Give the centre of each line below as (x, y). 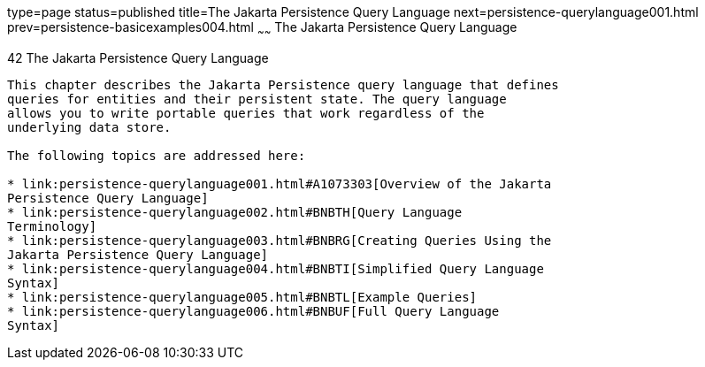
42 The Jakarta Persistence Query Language (138, 57)
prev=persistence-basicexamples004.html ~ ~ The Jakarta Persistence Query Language (262, 29)
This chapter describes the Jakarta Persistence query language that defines (283, 84)
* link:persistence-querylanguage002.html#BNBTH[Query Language (235, 212)
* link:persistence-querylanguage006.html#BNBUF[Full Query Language (253, 311)
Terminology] (52, 226)
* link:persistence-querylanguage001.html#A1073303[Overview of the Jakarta (280, 183)
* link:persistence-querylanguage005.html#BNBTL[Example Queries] (242, 297)
